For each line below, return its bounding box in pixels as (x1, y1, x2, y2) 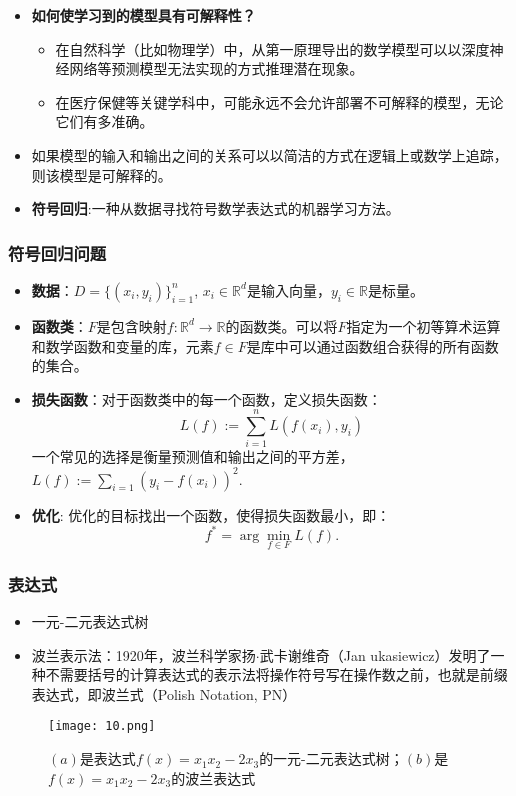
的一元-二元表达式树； (259, 748, 404, 769)
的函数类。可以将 (225, 315, 338, 336)
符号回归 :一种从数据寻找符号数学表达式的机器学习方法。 (31, 198, 400, 219)
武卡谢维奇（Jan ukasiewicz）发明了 (259, 644, 491, 665)
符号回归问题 (8, 240, 107, 265)
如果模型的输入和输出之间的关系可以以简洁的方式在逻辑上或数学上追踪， (31, 144, 508, 165)
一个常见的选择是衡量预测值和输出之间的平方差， (31, 446, 354, 467)
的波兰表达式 (171, 767, 256, 788)
